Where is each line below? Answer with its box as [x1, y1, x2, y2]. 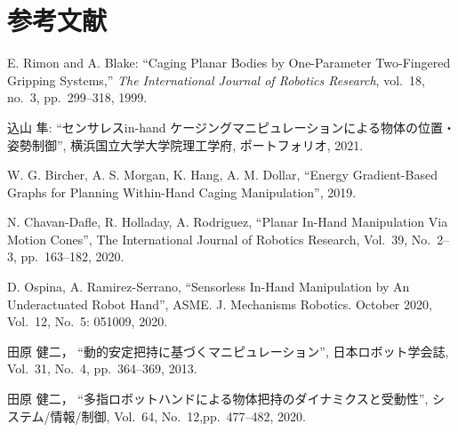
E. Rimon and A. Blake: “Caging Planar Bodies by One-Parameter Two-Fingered [7, 53, 451, 72]
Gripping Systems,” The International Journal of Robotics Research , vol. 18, [7, 70, 425, 89]
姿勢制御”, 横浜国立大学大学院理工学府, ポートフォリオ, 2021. [7, 135, 364, 154]
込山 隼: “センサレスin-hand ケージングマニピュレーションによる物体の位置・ [7, 117, 455, 136]
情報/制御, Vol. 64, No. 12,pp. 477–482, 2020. [50, 406, 306, 425]
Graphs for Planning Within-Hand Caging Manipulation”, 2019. [7, 182, 357, 201]
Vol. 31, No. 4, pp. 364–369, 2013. [7, 359, 197, 378]
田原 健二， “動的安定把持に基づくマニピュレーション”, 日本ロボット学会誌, [7, 341, 449, 360]
